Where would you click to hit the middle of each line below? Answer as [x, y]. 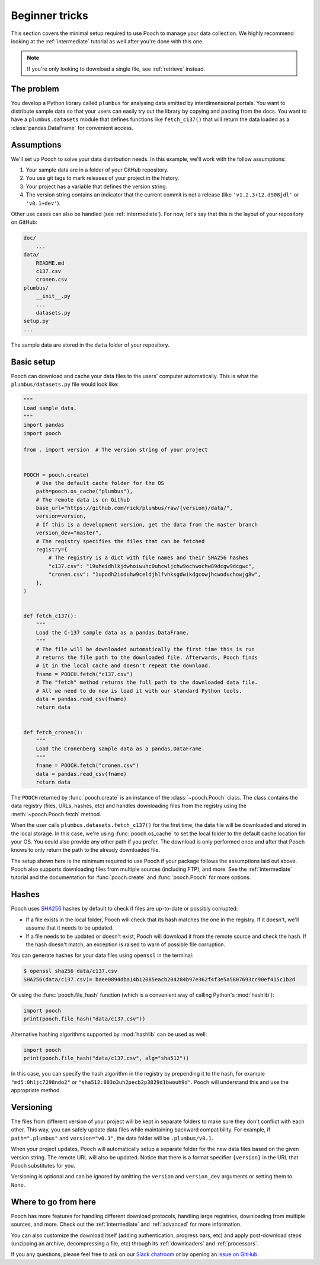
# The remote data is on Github [83, 500]
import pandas [44, 425]
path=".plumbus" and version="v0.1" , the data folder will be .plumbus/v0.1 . [112, 1138]
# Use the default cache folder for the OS [100, 483]
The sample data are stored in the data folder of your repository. [90, 345]
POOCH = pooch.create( [56, 475]
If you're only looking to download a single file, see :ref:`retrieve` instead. [116, 69]
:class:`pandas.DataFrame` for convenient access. [72, 128]
